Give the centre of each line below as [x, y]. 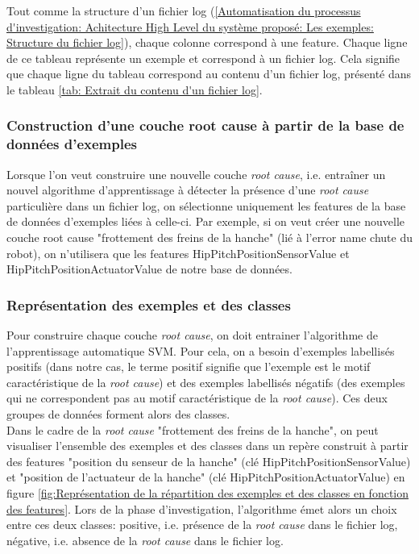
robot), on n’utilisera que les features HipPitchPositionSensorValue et [178, 253]
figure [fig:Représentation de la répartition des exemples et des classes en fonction [208, 493]
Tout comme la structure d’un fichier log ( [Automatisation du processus [184, 10]
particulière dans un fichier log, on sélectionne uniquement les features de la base [206, 205]
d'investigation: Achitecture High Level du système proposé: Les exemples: [190, 26]
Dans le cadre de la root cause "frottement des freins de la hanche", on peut [193, 429]
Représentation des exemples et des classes [149, 304]
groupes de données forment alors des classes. [118, 414]
